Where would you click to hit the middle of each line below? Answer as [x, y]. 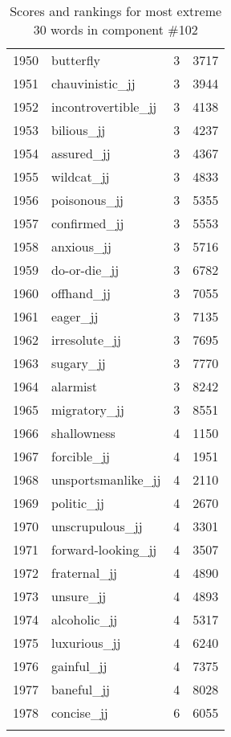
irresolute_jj [86, 340]
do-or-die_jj [85, 270]
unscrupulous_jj [97, 526]
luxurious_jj [86, 643]
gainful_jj [79, 666]
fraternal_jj [84, 573]
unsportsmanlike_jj [106, 479]
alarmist [75, 386]
